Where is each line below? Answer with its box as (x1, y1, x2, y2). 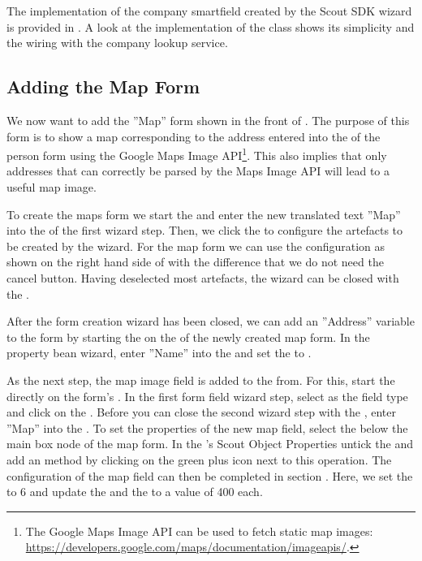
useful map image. (6, 179, 97, 196)
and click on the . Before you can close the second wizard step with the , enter (6, 403, 396, 421)
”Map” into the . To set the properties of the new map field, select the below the (6, 419, 408, 436)
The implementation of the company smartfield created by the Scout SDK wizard (6, 2, 412, 19)
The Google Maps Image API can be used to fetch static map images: (25, 522, 373, 539)
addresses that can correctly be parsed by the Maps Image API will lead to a (6, 162, 390, 179)
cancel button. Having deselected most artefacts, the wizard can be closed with (6, 269, 399, 286)
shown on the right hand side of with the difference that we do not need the (6, 253, 384, 270)
